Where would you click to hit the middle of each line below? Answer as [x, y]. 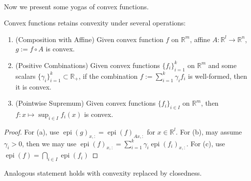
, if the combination [108, 76]
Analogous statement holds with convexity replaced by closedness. [103, 173]
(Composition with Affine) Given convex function [90, 39]
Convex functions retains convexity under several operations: [95, 23]
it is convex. [33, 86]
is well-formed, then [217, 76]
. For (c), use [205, 143]
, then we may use [49, 143]
